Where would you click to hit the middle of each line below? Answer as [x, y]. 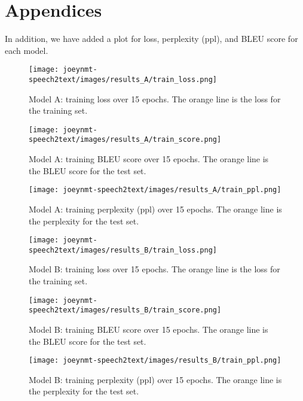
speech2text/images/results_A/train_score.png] [125, 140]
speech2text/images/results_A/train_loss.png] [123, 79]
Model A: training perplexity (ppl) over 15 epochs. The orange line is [155, 209]
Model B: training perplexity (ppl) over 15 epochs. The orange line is [155, 379]
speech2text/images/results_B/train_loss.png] [123, 250]
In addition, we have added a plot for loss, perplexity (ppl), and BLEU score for [151, 39]
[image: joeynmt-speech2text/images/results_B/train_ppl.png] [155, 361]
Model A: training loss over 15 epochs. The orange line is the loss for [155, 98]
